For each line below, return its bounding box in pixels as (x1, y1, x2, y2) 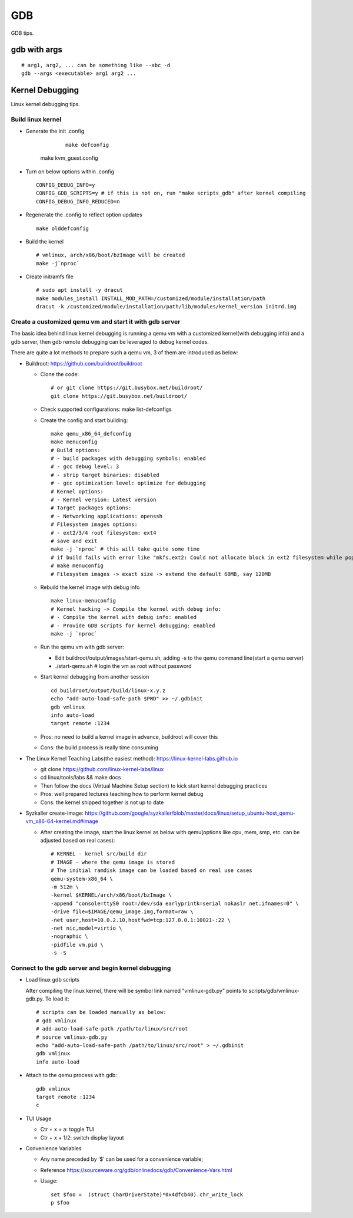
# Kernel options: (51, 488, 104, 495)
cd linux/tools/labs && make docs (40, 774, 121, 781)
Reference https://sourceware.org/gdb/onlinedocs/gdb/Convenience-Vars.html (40, 1166, 232, 1173)
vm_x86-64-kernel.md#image (25, 818, 98, 825)
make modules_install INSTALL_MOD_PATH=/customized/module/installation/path (36, 295, 266, 302)
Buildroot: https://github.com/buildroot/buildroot (25, 360, 142, 367)
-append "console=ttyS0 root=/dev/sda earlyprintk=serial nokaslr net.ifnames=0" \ (51, 900, 299, 907)
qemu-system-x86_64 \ (51, 875, 113, 882)
